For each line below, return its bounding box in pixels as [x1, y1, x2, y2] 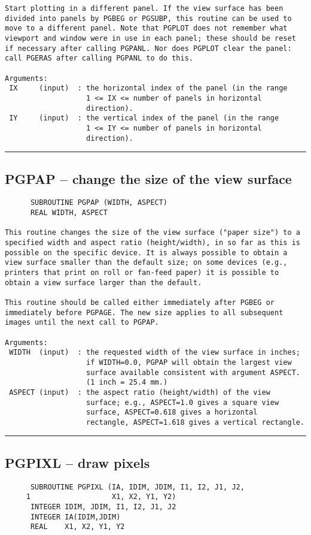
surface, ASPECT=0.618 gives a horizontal [86, 408, 258, 417]
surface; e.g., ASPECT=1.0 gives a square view [86, 398, 279, 407]
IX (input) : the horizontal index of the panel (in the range [9, 84, 288, 93]
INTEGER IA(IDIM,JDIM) [30, 512, 121, 521]
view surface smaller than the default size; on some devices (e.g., [5, 258, 288, 267]
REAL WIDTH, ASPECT [30, 208, 108, 217]
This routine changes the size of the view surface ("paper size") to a [5, 228, 300, 237]
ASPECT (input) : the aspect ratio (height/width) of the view [9, 388, 270, 397]
